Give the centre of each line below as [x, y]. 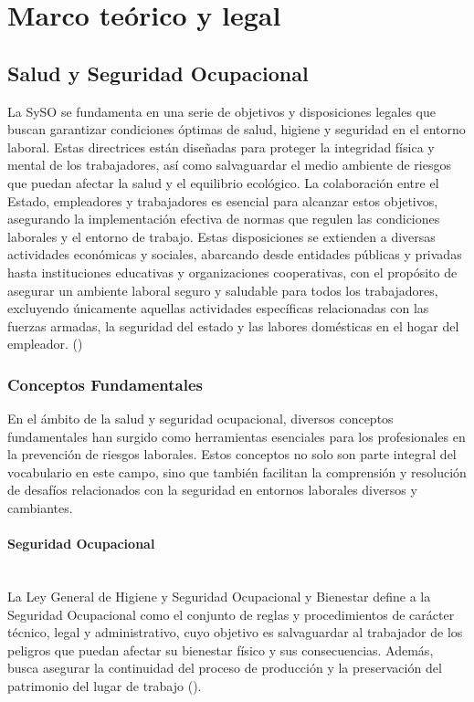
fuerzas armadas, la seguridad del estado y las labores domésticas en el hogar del [233, 325]
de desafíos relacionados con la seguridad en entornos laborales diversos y [212, 490]
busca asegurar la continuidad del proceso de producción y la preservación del [225, 668]
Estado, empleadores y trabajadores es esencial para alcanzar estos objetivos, [223, 200]
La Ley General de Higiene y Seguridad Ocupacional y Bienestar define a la [219, 597]
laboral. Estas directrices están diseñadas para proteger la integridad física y [221, 147]
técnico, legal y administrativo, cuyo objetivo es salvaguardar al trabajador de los [235, 632]
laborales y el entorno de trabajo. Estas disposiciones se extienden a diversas [221, 236]
